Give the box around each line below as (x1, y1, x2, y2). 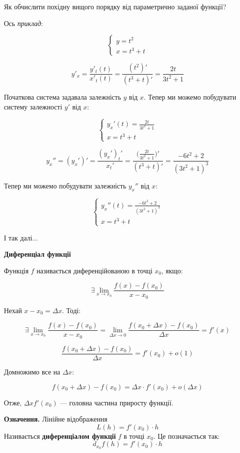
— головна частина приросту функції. (60, 397, 174, 407)
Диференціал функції (4, 249, 71, 259)
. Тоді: (62, 305, 81, 315)
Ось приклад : (4, 18, 43, 28)
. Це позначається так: (153, 430, 220, 441)
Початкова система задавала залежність (4, 92, 121, 102)
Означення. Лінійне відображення (4, 414, 107, 424)
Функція (4, 265, 29, 275)
